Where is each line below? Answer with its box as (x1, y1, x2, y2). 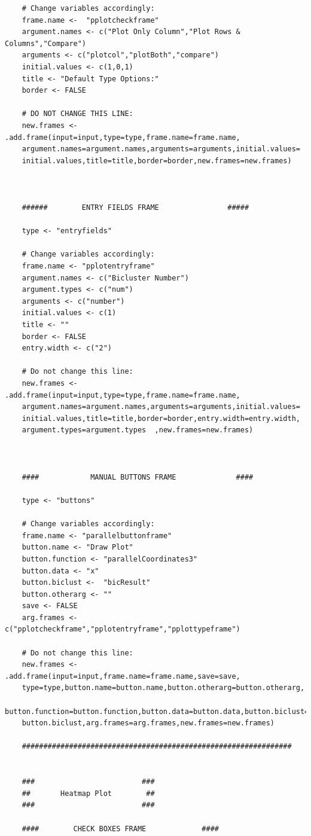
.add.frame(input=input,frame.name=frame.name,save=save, (5, 672, 240, 681)
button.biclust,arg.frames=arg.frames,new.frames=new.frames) (22, 719, 275, 728)
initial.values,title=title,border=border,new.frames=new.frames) (22, 156, 292, 165)
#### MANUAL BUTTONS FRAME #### (22, 472, 254, 481)
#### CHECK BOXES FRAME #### (22, 824, 219, 833)
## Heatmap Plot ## (22, 789, 155, 798)
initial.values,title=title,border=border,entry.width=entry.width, (22, 414, 300, 423)
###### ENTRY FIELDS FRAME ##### (22, 203, 249, 212)
